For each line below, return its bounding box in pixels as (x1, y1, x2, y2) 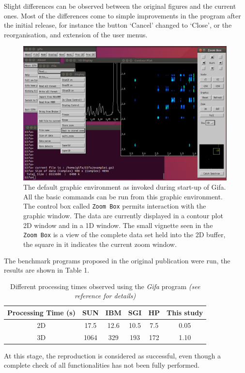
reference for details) (75, 291, 136, 301)
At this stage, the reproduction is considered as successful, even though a (4, 350, 221, 360)
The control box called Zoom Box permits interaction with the (23, 201, 206, 211)
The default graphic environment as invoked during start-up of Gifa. (23, 182, 226, 192)
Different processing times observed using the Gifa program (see (10, 281, 200, 291)
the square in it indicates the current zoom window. (23, 239, 177, 249)
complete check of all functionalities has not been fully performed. (4, 360, 199, 370)
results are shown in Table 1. (4, 265, 90, 275)
